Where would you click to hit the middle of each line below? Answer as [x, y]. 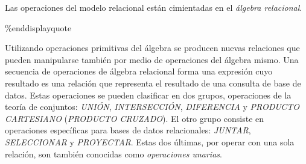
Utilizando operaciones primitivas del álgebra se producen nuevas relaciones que [152, 48]
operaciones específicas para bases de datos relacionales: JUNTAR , [128, 130]
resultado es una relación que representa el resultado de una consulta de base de [153, 83]
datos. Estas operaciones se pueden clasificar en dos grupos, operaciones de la [148, 95]
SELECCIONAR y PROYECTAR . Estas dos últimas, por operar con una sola [150, 141]
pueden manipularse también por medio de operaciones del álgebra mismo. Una [152, 59]
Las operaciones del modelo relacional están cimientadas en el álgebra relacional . [154, 7]
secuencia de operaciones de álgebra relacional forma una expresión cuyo [139, 71]
